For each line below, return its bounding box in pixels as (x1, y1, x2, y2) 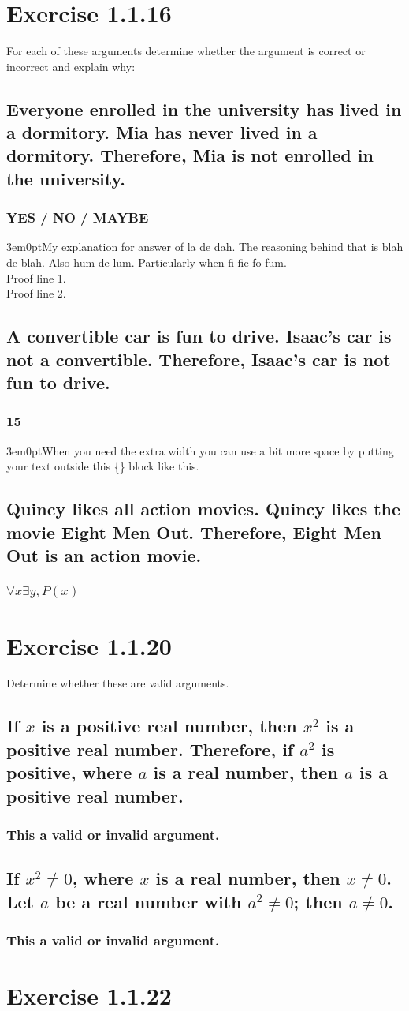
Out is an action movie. (6, 543, 202, 567)
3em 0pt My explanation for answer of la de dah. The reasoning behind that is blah (6, 238, 403, 255)
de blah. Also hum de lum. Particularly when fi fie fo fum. (6, 254, 287, 271)
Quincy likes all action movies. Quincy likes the (6, 496, 401, 521)
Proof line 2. (6, 285, 66, 301)
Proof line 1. (6, 269, 66, 286)
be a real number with (55, 889, 242, 913)
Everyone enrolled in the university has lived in (6, 96, 402, 121)
